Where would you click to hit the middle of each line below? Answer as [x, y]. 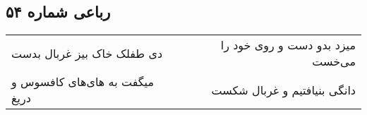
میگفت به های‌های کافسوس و [83, 82]
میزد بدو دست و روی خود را [288, 45]
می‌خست [334, 61]
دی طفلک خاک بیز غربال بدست [87, 53]
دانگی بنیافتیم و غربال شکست [283, 90]
